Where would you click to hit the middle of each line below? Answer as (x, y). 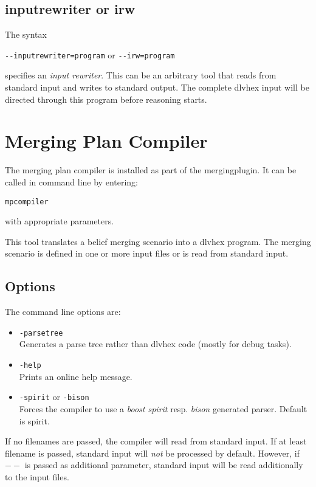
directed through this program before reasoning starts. (106, 99)
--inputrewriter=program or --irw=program (90, 54)
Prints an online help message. (76, 376)
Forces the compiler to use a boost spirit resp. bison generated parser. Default (163, 408)
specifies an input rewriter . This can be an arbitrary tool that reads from (141, 75)
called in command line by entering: (71, 181)
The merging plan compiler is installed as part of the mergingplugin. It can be (151, 170)
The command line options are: (63, 312)
